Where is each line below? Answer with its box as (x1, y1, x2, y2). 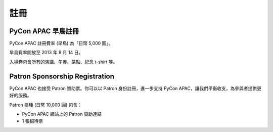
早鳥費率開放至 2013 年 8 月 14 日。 (9, 50, 83, 56)
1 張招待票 (22, 118, 43, 124)
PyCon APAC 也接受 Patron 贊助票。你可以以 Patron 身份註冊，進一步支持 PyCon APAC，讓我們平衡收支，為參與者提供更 (9, 85, 262, 91)
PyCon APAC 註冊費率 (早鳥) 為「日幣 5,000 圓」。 (9, 40, 113, 47)
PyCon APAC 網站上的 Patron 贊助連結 (22, 111, 102, 117)
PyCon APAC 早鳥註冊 (9, 27, 79, 35)
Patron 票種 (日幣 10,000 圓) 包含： (9, 102, 82, 108)
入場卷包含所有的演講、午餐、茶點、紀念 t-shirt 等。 (9, 59, 118, 65)
